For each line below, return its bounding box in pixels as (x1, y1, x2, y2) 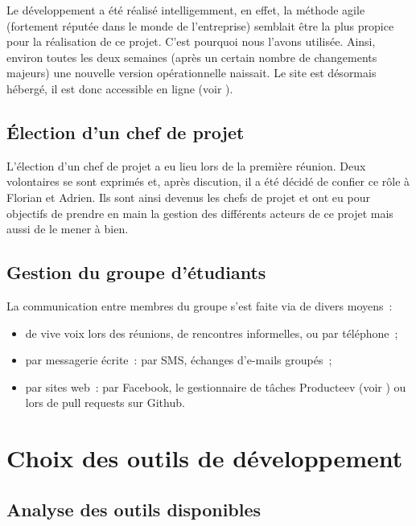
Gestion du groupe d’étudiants (6, 260, 266, 285)
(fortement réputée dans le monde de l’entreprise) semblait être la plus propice (6, 17, 394, 34)
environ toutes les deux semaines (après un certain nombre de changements (6, 48, 377, 65)
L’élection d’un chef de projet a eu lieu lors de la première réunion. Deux (6, 157, 366, 174)
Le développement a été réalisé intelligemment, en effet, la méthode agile (6, 2, 365, 18)
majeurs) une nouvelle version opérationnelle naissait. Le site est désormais (6, 64, 377, 81)
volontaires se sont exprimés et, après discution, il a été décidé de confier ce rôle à (6, 173, 410, 190)
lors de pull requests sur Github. (25, 394, 185, 411)
